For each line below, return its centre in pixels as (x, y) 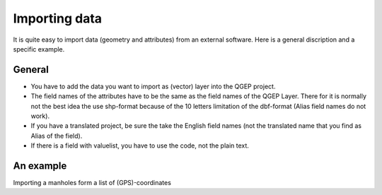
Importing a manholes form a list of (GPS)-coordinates (92, 183)
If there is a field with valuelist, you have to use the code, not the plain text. (140, 146)
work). (40, 116)
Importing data (58, 18)
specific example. (39, 49)
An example (40, 166)
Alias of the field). (57, 136)
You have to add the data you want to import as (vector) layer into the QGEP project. (153, 86)
